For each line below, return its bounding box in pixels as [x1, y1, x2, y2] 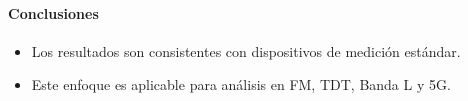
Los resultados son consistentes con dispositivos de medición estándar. [31, 40, 461, 61]
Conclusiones [8, 2, 99, 23]
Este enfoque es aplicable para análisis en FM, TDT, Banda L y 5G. [31, 74, 451, 95]
